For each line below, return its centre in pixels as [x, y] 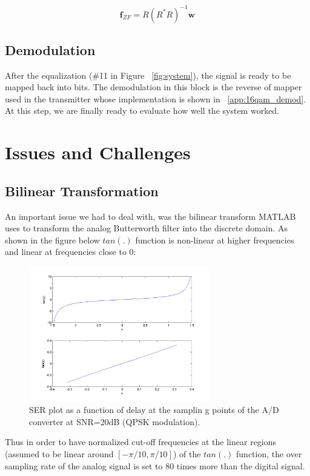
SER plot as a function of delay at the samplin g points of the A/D [154, 410]
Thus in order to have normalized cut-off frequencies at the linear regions [141, 442]
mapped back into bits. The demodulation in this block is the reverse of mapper [153, 87]
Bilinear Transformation [82, 190]
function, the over [269, 454]
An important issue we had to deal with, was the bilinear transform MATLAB [150, 216]
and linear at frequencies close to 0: [71, 252]
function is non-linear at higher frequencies [215, 240]
